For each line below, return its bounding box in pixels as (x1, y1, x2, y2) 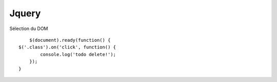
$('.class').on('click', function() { (18, 44, 116, 50)
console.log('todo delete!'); (40, 51, 116, 57)
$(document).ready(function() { (29, 37, 111, 43)
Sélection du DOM (9, 25, 48, 32)
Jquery (9, 8, 41, 19)
